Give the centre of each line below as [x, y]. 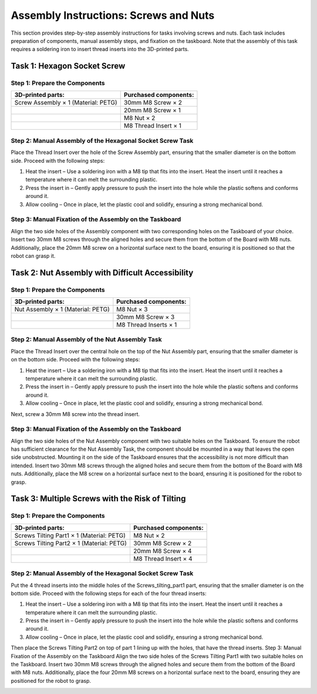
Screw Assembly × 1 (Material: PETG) [66, 103]
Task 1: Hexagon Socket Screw [68, 66]
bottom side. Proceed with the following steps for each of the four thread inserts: [109, 593]
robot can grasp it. [33, 256]
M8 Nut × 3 [132, 310]
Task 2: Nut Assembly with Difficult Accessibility [102, 272]
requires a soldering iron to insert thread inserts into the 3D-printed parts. [100, 49]
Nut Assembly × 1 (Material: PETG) [62, 310]
